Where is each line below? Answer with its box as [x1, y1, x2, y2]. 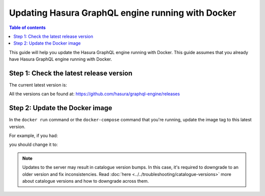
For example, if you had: [9, 133, 58, 139]
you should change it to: [9, 141, 58, 147]
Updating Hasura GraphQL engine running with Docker [9, 7, 237, 18]
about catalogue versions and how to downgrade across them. [22, 178, 149, 184]
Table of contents [9, 25, 46, 30]
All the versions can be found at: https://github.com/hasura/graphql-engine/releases [9, 91, 180, 97]
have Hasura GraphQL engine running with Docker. [9, 56, 112, 62]
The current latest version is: [9, 82, 67, 88]
